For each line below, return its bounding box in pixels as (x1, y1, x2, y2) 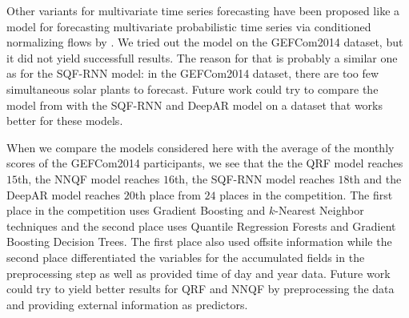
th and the (349, 170, 402, 187)
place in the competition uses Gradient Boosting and (6, 202, 266, 219)
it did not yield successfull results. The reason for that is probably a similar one (6, 49, 398, 66)
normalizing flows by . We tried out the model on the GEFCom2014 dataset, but (6, 34, 403, 50)
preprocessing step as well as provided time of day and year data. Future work (6, 264, 391, 281)
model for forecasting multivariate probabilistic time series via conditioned (6, 18, 371, 34)
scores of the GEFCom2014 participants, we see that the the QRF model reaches (6, 155, 403, 171)
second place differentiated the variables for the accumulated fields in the (6, 248, 365, 265)
